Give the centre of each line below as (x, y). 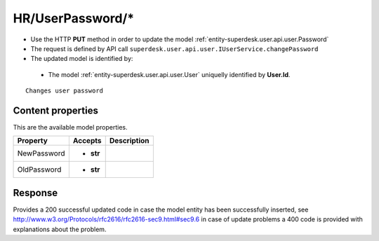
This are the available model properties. (70, 128)
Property (33, 141)
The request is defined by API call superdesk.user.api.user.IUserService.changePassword (174, 48)
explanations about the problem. (60, 229)
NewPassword (41, 153)
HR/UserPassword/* (74, 18)
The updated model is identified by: (82, 59)
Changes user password (65, 91)
